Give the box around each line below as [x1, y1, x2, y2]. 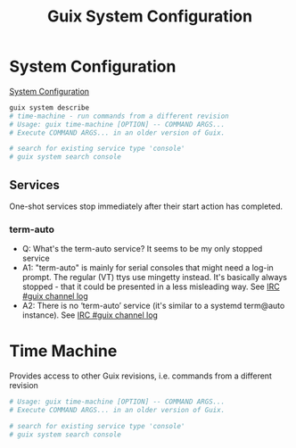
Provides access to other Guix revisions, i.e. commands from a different [9, 370, 272, 381]
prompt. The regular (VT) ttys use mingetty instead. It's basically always [21, 272, 288, 283]
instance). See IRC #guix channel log [21, 310, 159, 320]
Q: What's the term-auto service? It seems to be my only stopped [21, 244, 263, 254]
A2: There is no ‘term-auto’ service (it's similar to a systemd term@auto [21, 301, 285, 311]
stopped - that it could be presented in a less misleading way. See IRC [21, 281, 280, 292]
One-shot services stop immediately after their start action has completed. [9, 201, 284, 212]
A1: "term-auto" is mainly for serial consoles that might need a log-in [21, 262, 274, 273]
